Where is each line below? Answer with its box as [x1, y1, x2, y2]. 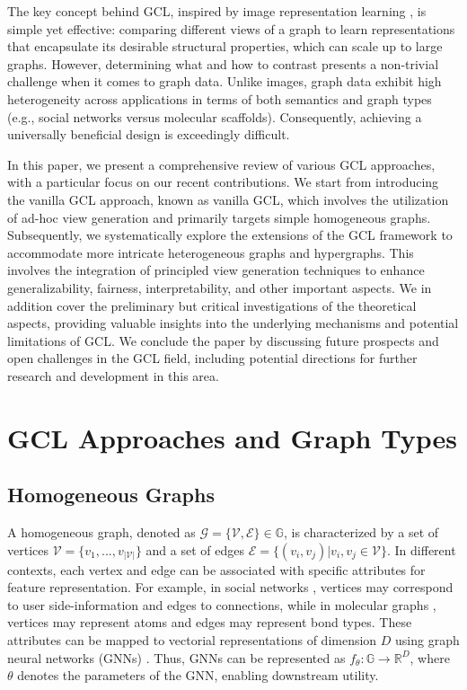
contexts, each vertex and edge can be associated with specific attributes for [7, 560, 426, 579]
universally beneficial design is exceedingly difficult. [7, 125, 290, 144]
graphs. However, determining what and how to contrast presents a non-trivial [7, 54, 439, 73]
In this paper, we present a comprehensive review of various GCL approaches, [7, 155, 436, 173]
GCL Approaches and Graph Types [7, 419, 457, 456]
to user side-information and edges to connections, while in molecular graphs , [7, 595, 436, 614]
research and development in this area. [7, 366, 219, 385]
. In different [386, 540, 456, 559]
